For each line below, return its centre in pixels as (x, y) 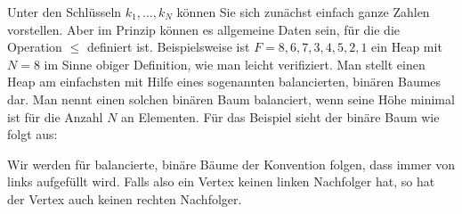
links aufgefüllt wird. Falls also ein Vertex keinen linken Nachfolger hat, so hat (221, 181)
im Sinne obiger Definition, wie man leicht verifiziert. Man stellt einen (235, 64)
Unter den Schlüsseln (65, 12)
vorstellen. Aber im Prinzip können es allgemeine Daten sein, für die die (203, 29)
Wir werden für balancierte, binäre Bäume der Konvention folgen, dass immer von (231, 164)
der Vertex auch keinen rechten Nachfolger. (125, 198)
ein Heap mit (407, 47)
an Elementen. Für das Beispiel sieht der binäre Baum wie (280, 116)
